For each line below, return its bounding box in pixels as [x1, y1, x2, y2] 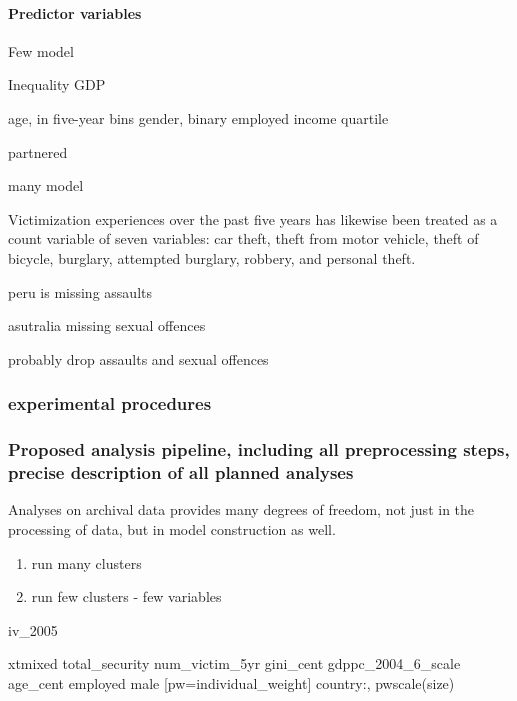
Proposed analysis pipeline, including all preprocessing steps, [8, 437, 510, 462]
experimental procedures [8, 391, 212, 416]
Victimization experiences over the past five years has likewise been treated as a [8, 208, 498, 229]
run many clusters [31, 552, 142, 573]
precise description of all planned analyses [8, 460, 354, 485]
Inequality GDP [8, 74, 106, 95]
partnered [8, 141, 68, 162]
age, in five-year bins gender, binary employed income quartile [8, 107, 389, 128]
